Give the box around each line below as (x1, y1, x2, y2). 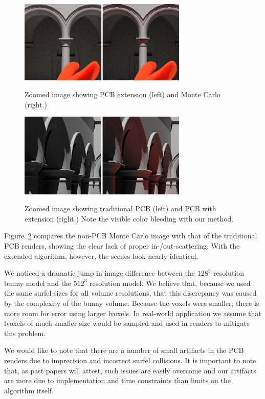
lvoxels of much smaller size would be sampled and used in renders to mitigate (4, 318, 250, 328)
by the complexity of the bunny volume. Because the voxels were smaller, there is (4, 297, 259, 308)
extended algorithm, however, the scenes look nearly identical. (4, 250, 198, 261)
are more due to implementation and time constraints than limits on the (4, 375, 231, 386)
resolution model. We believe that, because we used (90, 277, 251, 288)
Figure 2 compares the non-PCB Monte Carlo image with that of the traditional (4, 230, 257, 241)
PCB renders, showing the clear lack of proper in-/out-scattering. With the (4, 240, 240, 251)
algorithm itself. (4, 385, 54, 395)
